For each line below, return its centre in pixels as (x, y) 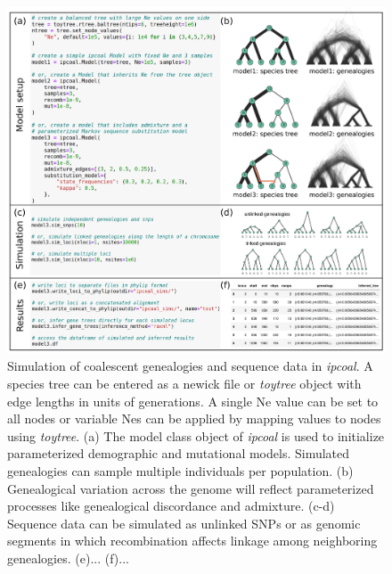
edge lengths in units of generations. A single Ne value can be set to (193, 401)
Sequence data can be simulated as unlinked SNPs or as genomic (184, 523)
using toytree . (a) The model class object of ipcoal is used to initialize (196, 435)
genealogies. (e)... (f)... (68, 558)
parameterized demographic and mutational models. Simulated (179, 453)
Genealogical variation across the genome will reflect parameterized (191, 488)
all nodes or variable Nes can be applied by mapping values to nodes (194, 418)
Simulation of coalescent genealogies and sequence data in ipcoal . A (190, 366)
